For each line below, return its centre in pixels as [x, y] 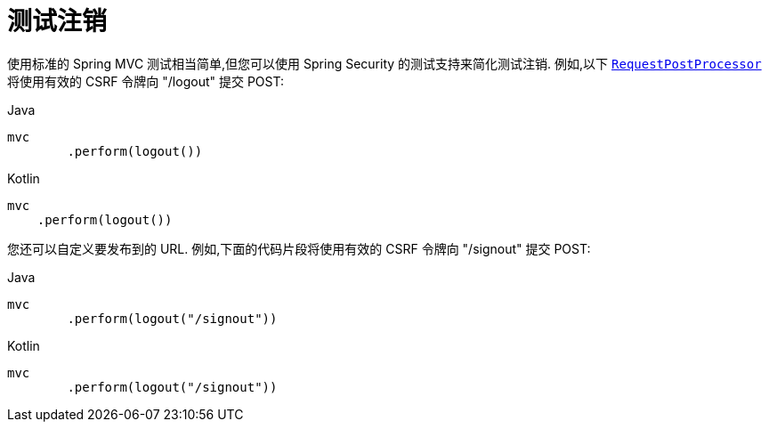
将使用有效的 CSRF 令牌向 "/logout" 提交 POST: [146, 81]
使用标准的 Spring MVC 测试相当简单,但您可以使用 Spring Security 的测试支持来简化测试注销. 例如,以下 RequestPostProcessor [384, 63]
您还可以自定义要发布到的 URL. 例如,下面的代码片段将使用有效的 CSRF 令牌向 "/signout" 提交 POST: [299, 248]
